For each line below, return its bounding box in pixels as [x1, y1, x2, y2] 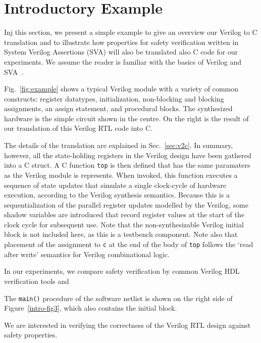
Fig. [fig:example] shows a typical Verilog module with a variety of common [4, 83, 238, 94]
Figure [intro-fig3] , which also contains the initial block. [4, 303, 177, 313]
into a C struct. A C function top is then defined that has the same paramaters [4, 160, 250, 170]
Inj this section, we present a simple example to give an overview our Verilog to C [4, 27, 257, 37]
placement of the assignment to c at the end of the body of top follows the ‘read [4, 239, 253, 250]
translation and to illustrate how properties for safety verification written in [4, 36, 239, 47]
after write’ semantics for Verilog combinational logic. [4, 249, 170, 259]
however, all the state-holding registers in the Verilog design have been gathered [4, 150, 251, 160]
